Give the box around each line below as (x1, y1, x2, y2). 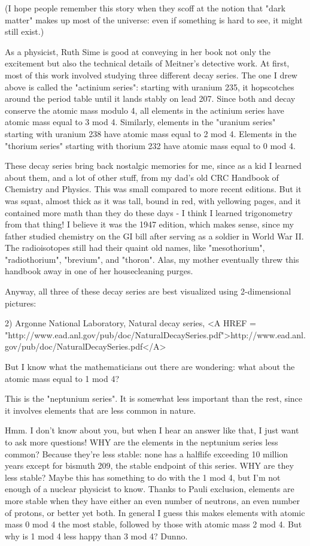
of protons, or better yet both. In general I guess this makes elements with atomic (5, 506, 305, 518)
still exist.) (5, 25, 44, 38)
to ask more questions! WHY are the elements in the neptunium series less (5, 436, 278, 448)
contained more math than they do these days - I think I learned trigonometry (5, 206, 293, 219)
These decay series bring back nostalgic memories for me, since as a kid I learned (5, 159, 302, 172)
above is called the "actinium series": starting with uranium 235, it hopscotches (5, 80, 294, 93)
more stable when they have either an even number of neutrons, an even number (5, 494, 300, 506)
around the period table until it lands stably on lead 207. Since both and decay (5, 92, 296, 105)
